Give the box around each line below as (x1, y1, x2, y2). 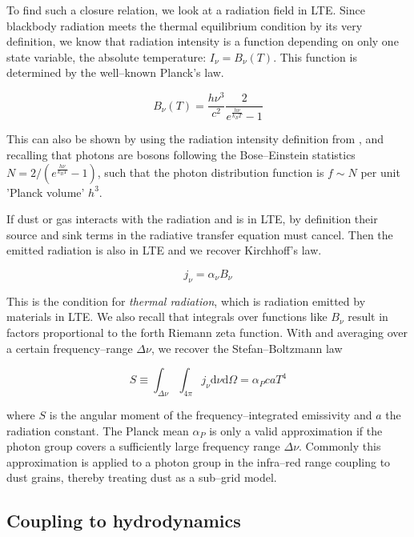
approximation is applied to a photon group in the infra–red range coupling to (6, 453, 391, 470)
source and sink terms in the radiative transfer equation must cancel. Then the (6, 226, 393, 242)
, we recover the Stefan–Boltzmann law (151, 339, 343, 356)
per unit (360, 163, 400, 180)
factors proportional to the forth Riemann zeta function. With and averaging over (6, 323, 408, 340)
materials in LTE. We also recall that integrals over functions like (6, 308, 328, 325)
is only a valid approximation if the (209, 422, 383, 439)
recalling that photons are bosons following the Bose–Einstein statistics (6, 146, 356, 162)
